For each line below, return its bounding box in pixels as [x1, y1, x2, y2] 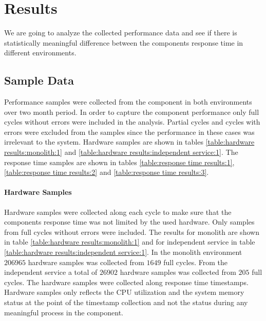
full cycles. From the [163, 256, 227, 267]
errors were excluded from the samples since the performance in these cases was [4, 126, 255, 137]
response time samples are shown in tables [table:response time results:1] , [4, 156, 235, 167]
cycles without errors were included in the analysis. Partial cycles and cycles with [4, 116, 260, 127]
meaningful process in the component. [4, 307, 123, 317]
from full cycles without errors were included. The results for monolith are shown [4, 226, 259, 237]
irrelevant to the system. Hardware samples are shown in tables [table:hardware [4, 136, 255, 147]
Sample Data [4, 72, 74, 88]
